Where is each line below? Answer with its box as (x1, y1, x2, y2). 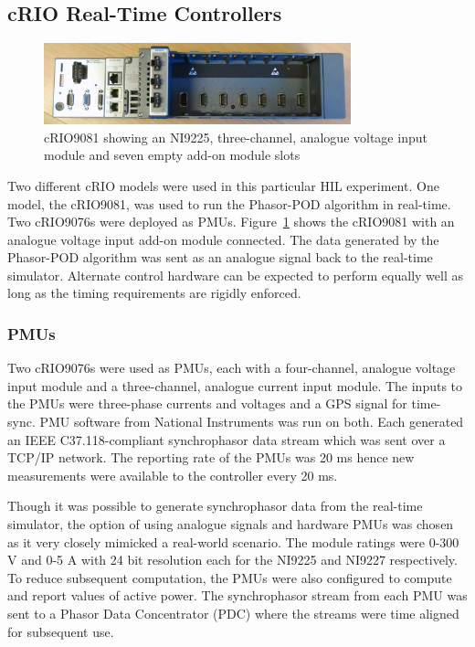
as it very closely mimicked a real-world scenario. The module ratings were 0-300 (7, 532, 459, 551)
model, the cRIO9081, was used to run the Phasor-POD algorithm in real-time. (7, 194, 451, 213)
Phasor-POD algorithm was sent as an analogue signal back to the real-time (7, 248, 433, 267)
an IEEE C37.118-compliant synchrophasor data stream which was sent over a (7, 430, 446, 449)
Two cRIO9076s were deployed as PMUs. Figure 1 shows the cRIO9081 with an (7, 212, 455, 231)
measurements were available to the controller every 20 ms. (7, 465, 338, 484)
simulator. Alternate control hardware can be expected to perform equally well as (7, 265, 463, 284)
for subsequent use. (7, 621, 114, 641)
